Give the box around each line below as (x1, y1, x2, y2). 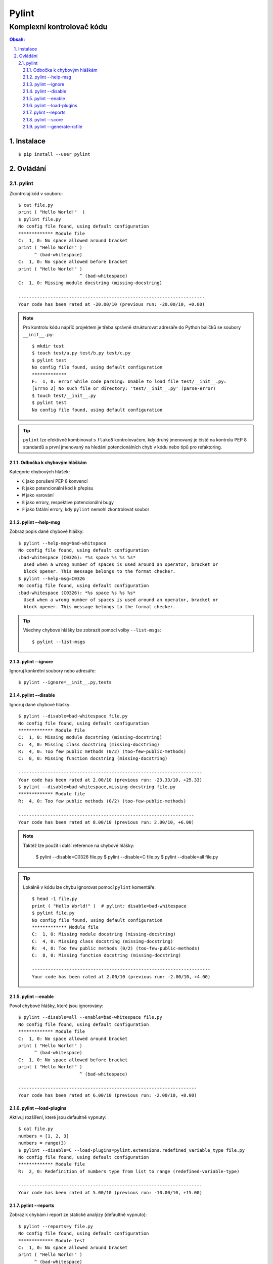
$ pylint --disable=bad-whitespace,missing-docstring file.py (18, 784, 176, 790)
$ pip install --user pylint (18, 152, 90, 157)
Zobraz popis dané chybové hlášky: (9, 528, 84, 534)
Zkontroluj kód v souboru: (9, 190, 63, 197)
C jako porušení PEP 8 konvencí (22, 478, 88, 484)
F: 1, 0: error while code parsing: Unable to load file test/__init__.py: (32, 379, 227, 384)
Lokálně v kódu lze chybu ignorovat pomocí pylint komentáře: (23, 884, 156, 890)
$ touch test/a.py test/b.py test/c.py (32, 350, 131, 356)
